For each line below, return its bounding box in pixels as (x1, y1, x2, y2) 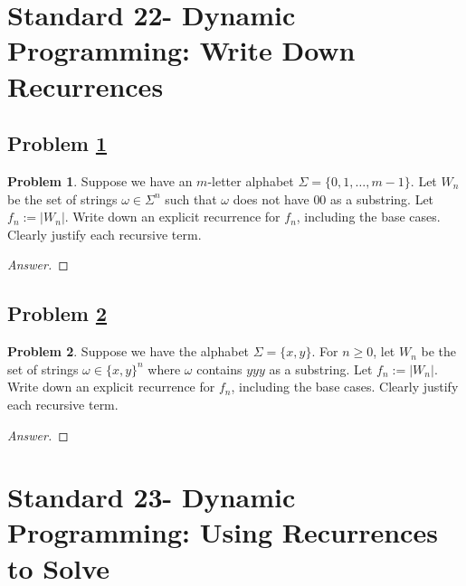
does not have (233, 189, 309, 208)
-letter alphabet (207, 171, 294, 190)
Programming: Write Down (7, 32, 356, 69)
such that (165, 189, 217, 208)
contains (196, 359, 243, 378)
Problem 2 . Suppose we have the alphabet (7, 342, 250, 361)
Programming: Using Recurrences (7, 514, 438, 551)
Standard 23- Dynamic (7, 478, 296, 515)
